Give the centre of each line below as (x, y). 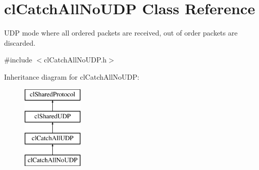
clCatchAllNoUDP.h (75, 60)
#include (18, 60)
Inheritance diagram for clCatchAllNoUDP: (72, 76)
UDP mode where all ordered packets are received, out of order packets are (121, 33)
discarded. (20, 42)
